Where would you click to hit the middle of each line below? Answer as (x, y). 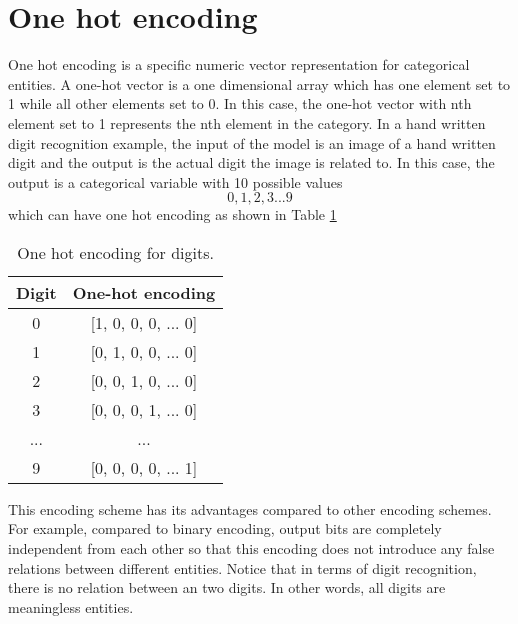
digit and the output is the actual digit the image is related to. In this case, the (251, 162)
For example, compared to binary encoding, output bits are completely (225, 528)
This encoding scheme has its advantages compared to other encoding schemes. (250, 508)
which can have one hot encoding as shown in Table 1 (172, 214)
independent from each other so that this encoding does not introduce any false (251, 548)
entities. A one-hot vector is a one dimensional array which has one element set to (259, 83)
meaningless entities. (71, 606)
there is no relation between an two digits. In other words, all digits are (227, 587)
